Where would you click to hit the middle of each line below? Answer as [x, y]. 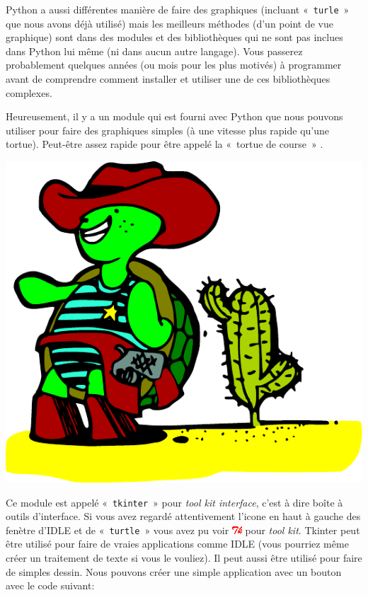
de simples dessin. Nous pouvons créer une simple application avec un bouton [174, 571]
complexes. [29, 92]
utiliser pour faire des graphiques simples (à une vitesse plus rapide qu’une [168, 130]
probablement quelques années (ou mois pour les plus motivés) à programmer [174, 65]
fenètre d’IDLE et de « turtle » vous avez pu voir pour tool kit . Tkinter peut [183, 530]
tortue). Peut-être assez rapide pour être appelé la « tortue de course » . [165, 144]
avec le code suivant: [50, 585]
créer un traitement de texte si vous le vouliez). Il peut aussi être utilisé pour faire [184, 558]
